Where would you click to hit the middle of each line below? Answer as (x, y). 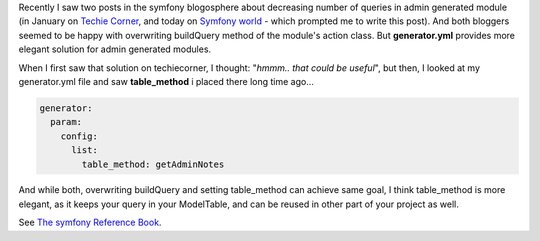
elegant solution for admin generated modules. (115, 49)
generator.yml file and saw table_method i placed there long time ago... (166, 81)
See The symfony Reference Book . (90, 222)
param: (66, 122)
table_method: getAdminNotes (153, 164)
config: (79, 136)
